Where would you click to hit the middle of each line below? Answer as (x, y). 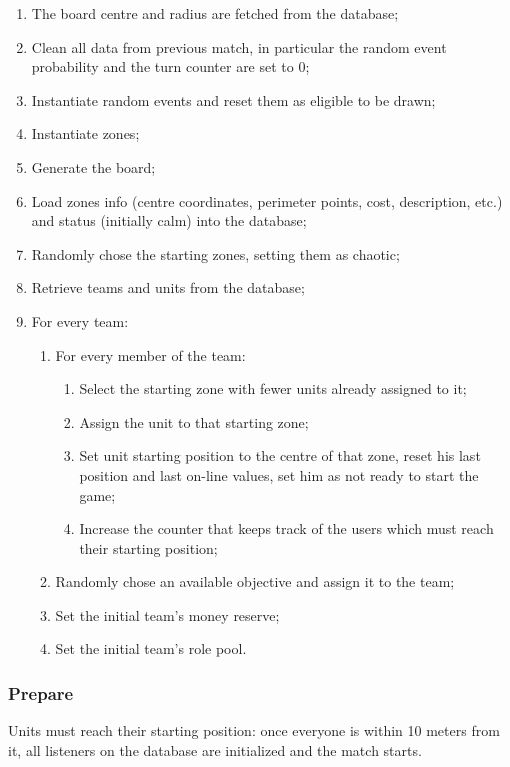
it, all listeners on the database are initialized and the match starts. (215, 749)
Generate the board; (93, 166)
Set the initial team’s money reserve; (167, 614)
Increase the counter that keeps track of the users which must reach (286, 528)
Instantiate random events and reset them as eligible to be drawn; (233, 99)
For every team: (80, 320)
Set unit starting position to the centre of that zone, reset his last (280, 455)
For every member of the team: (150, 354)
